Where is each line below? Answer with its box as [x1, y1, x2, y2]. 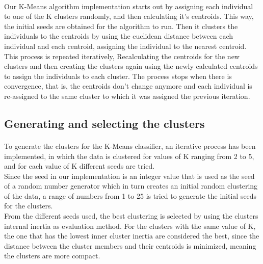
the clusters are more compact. [4, 250, 100, 261]
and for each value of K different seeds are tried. [4, 161, 155, 171]
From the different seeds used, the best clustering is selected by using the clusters [4, 210, 258, 221]
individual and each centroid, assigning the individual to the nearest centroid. [4, 40, 247, 51]
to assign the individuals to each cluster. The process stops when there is [4, 70, 232, 81]
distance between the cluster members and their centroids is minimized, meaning [4, 240, 256, 251]
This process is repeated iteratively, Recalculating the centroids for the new [4, 50, 240, 61]
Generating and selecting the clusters [4, 115, 205, 131]
